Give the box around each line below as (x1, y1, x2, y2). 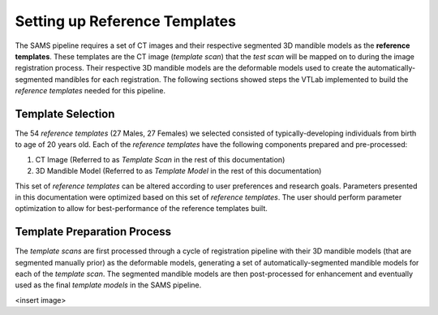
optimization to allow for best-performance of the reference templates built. (15, 204, 268, 214)
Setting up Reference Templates (15, 12, 237, 30)
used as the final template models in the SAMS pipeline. (15, 280, 202, 290)
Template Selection (15, 106, 115, 121)
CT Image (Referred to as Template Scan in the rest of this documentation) (35, 154, 286, 164)
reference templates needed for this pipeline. (15, 86, 166, 96)
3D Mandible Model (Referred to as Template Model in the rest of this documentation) (35, 166, 322, 176)
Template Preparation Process (15, 225, 172, 239)
